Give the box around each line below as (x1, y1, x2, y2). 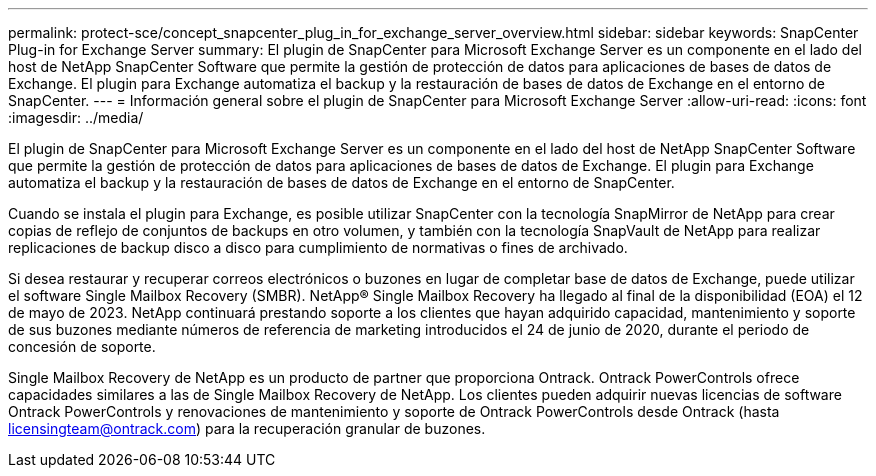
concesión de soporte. (8, 338, 156, 355)
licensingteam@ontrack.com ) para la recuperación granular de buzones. (8, 420, 486, 437)
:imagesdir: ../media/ (8, 109, 144, 126)
